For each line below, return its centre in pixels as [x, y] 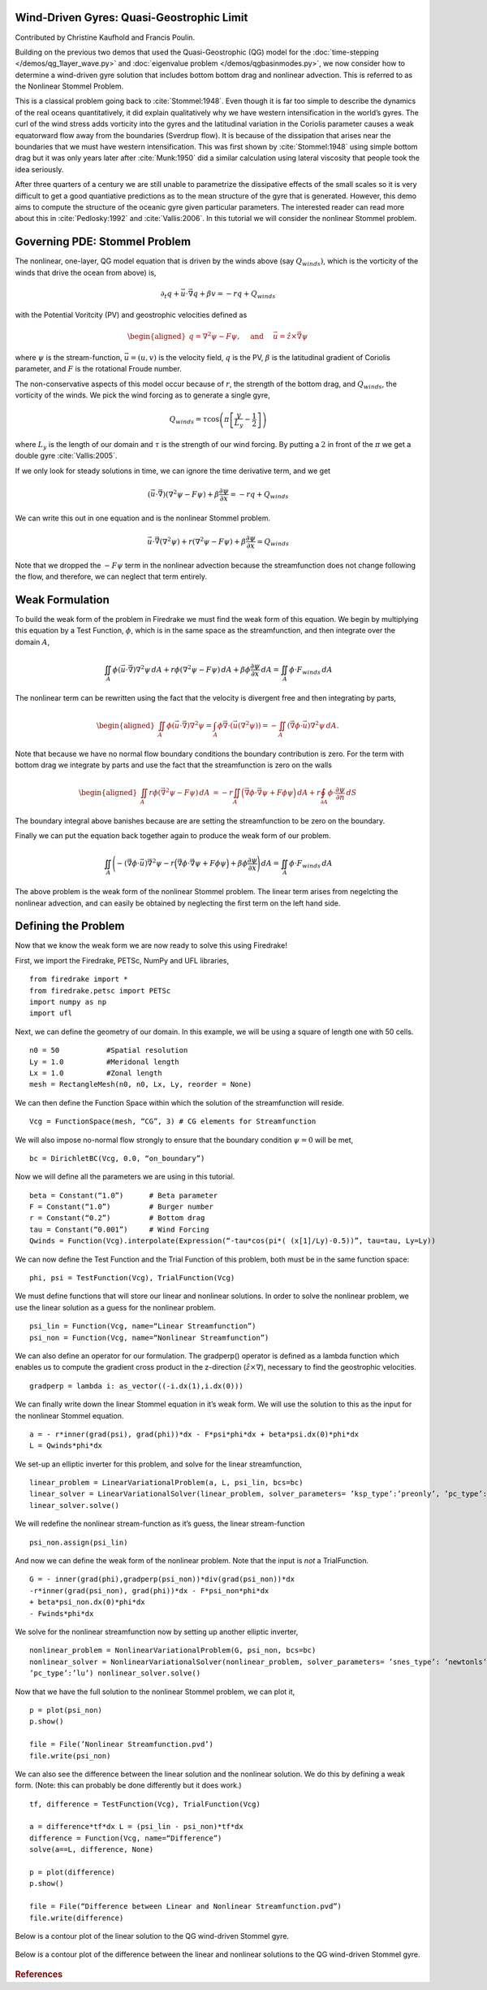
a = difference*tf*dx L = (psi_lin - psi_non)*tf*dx [136, 1827]
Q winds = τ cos [194, 420]
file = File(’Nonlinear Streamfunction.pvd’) [122, 1745]
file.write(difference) [77, 1918]
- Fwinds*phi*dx [62, 1613]
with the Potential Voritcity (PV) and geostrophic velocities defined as [131, 315]
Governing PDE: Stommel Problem [103, 242]
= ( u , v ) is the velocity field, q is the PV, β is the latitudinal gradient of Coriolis [261, 357]
